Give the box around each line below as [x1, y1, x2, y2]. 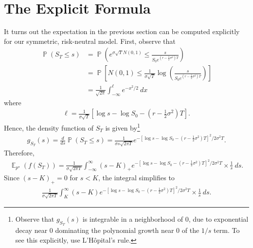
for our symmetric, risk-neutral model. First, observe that [4, 36, 176, 46]
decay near [15, 225, 48, 235]
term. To [214, 225, 240, 235]
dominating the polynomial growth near [55, 225, 174, 235]
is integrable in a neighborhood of [82, 214, 183, 224]
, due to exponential [188, 214, 249, 224]
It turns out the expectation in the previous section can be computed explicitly [4, 26, 240, 37]
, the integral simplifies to [98, 172, 175, 183]
